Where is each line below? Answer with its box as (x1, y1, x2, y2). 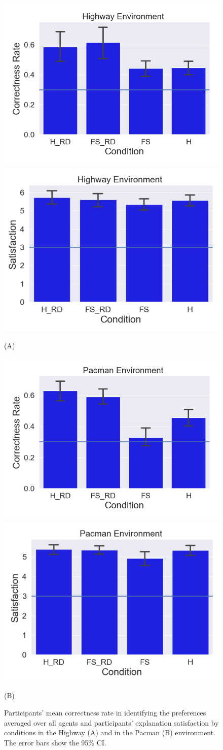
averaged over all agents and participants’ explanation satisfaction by (4, 717, 219, 728)
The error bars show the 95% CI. (4, 737, 106, 747)
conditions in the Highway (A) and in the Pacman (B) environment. (4, 727, 216, 738)
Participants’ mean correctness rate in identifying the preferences (4, 707, 206, 718)
